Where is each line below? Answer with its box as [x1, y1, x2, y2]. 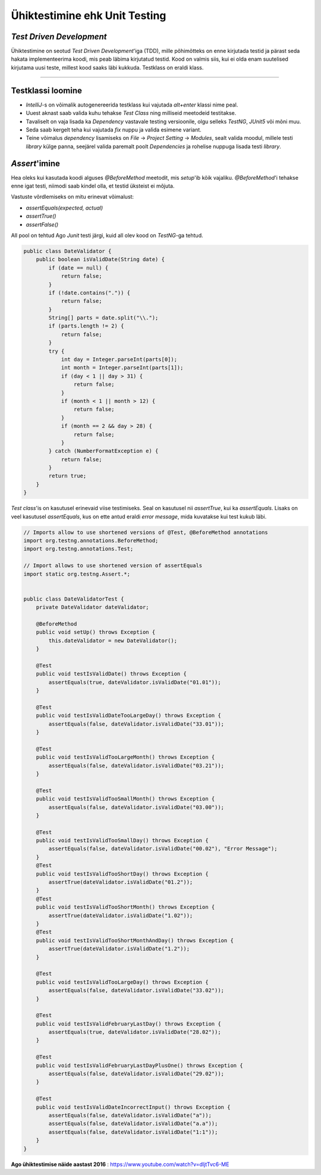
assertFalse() [26, 221, 59, 228]
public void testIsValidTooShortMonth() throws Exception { [36, 904, 215, 911]
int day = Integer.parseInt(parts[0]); [61, 356, 178, 363]
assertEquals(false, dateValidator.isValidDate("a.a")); [48, 1120, 218, 1127]
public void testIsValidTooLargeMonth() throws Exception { [36, 754, 215, 761]
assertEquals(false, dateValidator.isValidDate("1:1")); [48, 1129, 218, 1135]
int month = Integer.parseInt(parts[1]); [61, 364, 184, 371]
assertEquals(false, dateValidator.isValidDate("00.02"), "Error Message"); [48, 845, 278, 852]
